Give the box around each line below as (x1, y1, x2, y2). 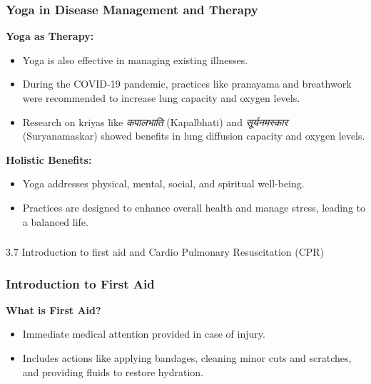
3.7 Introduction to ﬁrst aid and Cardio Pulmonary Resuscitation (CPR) (6, 244, 325, 259)
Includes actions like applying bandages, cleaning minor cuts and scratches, (22, 351, 352, 365)
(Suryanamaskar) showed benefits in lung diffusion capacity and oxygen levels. (22, 128, 365, 143)
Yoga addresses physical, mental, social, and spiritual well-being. (22, 176, 305, 191)
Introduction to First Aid (6, 274, 155, 292)
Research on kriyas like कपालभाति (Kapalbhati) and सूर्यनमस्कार (22, 114, 288, 129)
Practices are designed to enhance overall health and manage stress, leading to (22, 199, 365, 214)
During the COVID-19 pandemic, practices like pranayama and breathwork (22, 76, 352, 91)
